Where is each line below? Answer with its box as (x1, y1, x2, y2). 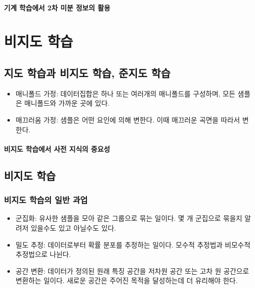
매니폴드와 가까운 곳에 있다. (24, 98, 110, 108)
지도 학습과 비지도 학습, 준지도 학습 (4, 65, 170, 80)
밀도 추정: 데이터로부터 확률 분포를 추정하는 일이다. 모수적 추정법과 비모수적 (15, 239, 251, 249)
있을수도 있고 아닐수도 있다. (31, 222, 116, 233)
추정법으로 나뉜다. (15, 249, 71, 259)
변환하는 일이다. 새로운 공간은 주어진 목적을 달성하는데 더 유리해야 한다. (15, 275, 238, 286)
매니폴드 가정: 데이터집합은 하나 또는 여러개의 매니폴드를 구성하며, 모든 (15, 88, 236, 98)
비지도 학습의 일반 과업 (4, 194, 88, 206)
